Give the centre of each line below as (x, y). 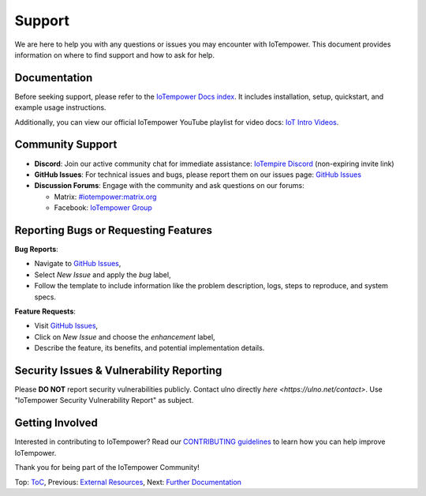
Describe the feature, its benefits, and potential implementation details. (149, 348)
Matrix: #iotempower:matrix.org (105, 197)
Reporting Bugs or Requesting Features (114, 230)
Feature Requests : (45, 311)
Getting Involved (56, 423)
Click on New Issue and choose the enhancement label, (125, 336)
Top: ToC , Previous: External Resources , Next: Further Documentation (128, 482)
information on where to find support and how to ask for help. (114, 54)
